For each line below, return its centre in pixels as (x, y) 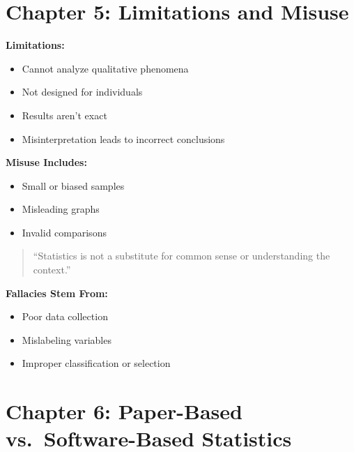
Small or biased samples (73, 185)
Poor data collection (65, 316)
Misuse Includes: (46, 162)
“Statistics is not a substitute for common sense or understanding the (182, 256)
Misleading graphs (61, 209)
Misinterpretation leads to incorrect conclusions (123, 138)
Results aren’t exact (64, 115)
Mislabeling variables (67, 339)
